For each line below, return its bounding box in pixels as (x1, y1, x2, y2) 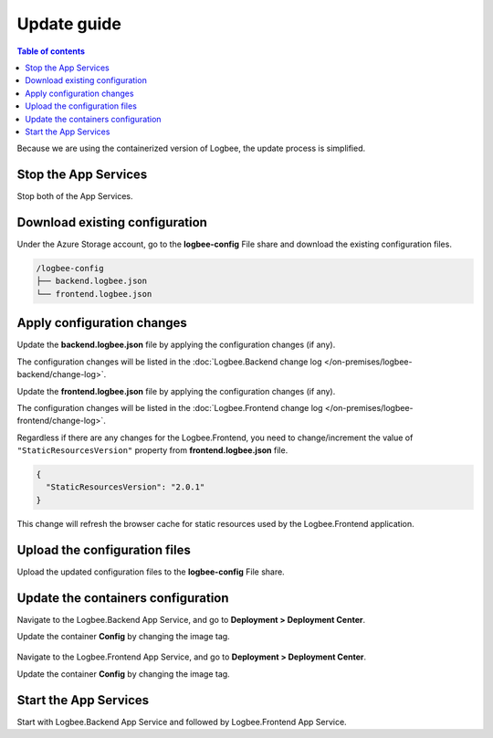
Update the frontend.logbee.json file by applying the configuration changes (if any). (16, 385, 336, 396)
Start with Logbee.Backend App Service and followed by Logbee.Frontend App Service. (16, 716, 347, 727)
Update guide (16, 14, 122, 34)
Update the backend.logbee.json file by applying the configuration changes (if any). (16, 339, 336, 351)
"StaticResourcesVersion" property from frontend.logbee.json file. (16, 445, 288, 456)
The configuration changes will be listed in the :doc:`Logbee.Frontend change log (16, 402, 323, 413)
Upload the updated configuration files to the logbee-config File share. (16, 566, 285, 577)
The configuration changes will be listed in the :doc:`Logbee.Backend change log (16, 356, 322, 367)
